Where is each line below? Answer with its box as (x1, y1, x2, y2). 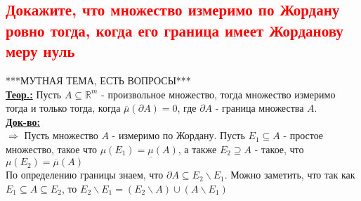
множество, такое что (6, 141, 98, 156)
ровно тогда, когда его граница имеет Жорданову (6, 19, 343, 41)
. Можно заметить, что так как (224, 167, 355, 182)
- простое (283, 128, 324, 143)
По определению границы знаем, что (6, 167, 164, 182)
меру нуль (6, 40, 75, 62)
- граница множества (215, 100, 304, 115)
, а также (178, 141, 217, 156)
